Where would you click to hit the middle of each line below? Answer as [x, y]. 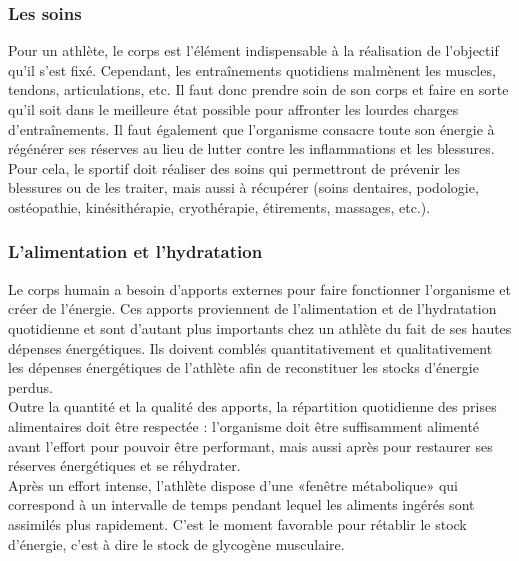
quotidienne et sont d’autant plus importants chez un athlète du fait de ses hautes [260, 327]
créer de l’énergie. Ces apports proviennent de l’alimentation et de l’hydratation [252, 308]
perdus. [30, 386]
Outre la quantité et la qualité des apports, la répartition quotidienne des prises [252, 406]
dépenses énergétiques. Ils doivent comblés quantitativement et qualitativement [250, 347]
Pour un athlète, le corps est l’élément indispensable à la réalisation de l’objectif [253, 50]
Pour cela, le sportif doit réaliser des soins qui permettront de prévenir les [234, 167]
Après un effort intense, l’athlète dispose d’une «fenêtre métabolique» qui [233, 484]
